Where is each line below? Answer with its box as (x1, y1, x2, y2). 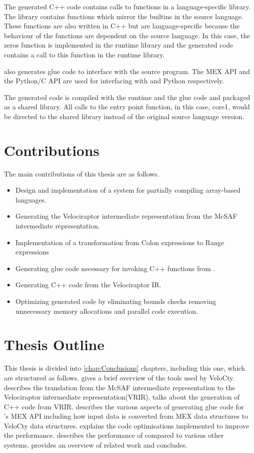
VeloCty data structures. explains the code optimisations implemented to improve (4, 420, 249, 430)
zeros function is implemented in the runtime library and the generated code (4, 40, 233, 50)
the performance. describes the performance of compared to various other (4, 430, 224, 440)
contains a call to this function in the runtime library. (4, 49, 165, 59)
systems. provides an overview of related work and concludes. (4, 440, 187, 450)
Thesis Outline (4, 334, 105, 354)
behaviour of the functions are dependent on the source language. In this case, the (4, 30, 250, 40)
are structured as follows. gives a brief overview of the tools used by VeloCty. (4, 372, 235, 382)
